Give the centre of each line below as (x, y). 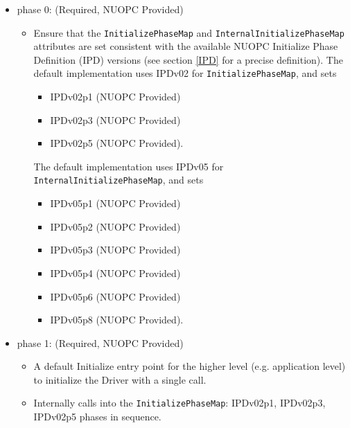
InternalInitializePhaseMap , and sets (119, 180)
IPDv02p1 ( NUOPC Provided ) (115, 97)
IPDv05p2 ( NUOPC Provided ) (115, 226)
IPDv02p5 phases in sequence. (97, 417)
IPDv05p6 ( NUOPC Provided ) (115, 296)
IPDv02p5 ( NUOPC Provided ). (117, 143)
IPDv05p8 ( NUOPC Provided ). (117, 320)
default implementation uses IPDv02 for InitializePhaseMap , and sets (185, 73)
